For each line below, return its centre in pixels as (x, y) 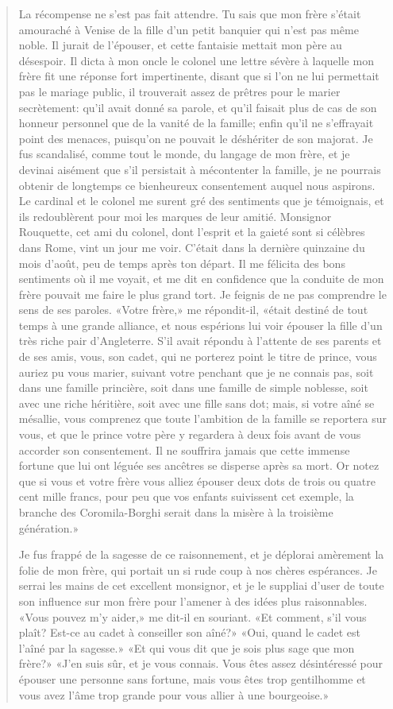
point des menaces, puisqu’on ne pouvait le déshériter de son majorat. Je (196, 138)
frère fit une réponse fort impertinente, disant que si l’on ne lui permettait (199, 76)
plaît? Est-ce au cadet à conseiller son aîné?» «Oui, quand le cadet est (190, 632)
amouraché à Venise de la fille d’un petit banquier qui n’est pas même (189, 29)
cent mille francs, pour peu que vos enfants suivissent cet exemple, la (186, 496)
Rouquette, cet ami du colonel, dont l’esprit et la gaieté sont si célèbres (192, 232)
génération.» (49, 527)
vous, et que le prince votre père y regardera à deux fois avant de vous (190, 434)
